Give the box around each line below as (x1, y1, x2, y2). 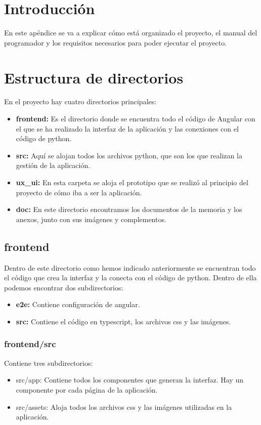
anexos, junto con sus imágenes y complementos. (16, 214, 166, 224)
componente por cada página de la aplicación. (16, 384, 158, 395)
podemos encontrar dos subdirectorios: (4, 282, 123, 292)
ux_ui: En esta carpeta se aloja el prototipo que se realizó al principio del (16, 177, 248, 187)
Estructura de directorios (4, 67, 184, 88)
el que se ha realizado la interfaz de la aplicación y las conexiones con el (16, 123, 239, 134)
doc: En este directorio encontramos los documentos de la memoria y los (16, 204, 242, 215)
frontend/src (4, 337, 56, 350)
